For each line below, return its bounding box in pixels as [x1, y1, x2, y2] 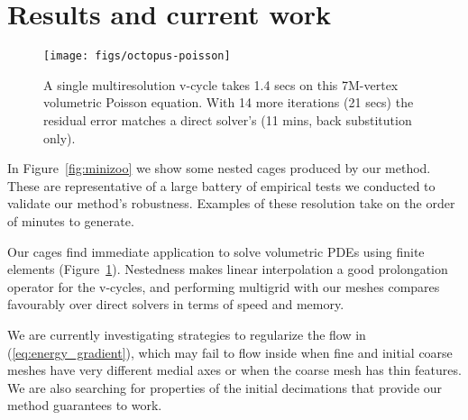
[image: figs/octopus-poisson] [43, 50, 231, 63]
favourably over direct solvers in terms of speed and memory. [7, 295, 344, 314]
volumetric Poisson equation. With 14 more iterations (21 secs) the [43, 93, 414, 112]
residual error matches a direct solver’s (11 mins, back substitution [43, 110, 412, 129]
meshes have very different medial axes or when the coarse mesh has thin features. [7, 361, 462, 379]
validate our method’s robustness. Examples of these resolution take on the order [7, 194, 455, 213]
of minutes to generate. [7, 211, 134, 230]
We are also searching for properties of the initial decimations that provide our [7, 378, 443, 397]
